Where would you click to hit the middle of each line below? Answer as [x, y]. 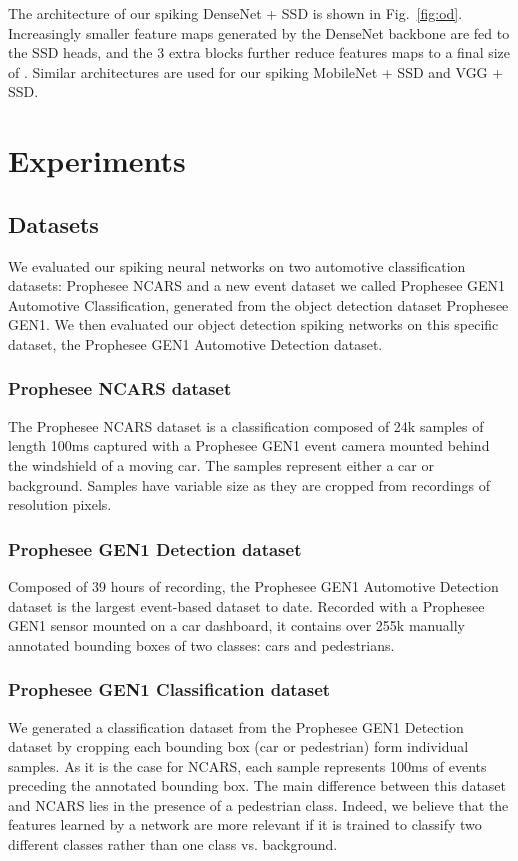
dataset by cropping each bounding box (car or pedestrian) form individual [238, 746]
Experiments [97, 160]
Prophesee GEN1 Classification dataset [169, 689]
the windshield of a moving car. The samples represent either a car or [221, 464]
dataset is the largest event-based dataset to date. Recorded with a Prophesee [246, 605]
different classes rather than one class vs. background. [173, 844]
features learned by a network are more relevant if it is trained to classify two [245, 824]
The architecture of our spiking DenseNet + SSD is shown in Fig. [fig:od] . [235, 13]
